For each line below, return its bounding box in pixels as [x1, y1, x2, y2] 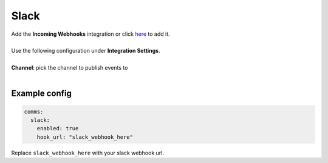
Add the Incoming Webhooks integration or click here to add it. [11, 30, 170, 38]
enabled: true [36, 125, 79, 132]
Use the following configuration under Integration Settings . [11, 47, 160, 55]
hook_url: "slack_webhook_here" [36, 133, 134, 141]
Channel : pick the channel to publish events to [11, 64, 128, 72]
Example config [11, 88, 72, 99]
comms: [24, 108, 44, 115]
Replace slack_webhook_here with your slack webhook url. [11, 149, 164, 156]
